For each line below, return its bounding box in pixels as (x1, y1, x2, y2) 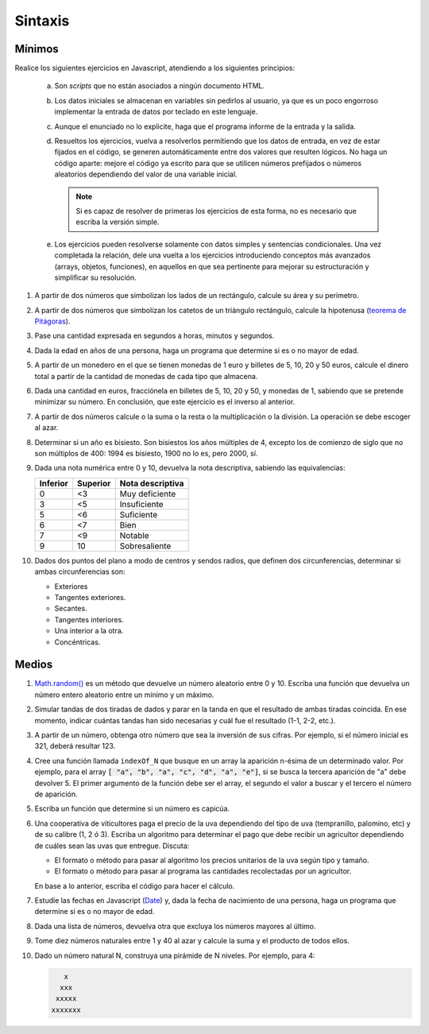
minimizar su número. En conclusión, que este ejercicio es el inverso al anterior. (34, 397, 296, 407)
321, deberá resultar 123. (34, 742, 116, 751)
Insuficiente (119, 498, 164, 509)
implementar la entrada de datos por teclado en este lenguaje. (54, 107, 258, 117)
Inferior (39, 478, 68, 489)
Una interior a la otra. (54, 626, 124, 636)
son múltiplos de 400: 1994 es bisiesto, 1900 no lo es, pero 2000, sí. (34, 449, 258, 458)
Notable (119, 529, 150, 540)
